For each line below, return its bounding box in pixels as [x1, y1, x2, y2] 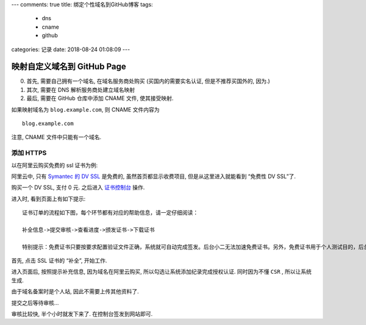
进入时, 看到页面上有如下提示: [11, 195, 86, 202]
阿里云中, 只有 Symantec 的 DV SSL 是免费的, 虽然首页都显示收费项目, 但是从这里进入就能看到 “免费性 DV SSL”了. [11, 173, 296, 180]
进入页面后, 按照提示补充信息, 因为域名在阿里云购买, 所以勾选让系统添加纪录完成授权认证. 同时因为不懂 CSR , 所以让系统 [11, 268, 312, 276]
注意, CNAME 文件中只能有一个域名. [11, 134, 102, 141]
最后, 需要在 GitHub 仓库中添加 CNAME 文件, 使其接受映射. [26, 95, 174, 102]
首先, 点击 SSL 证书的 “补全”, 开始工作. [11, 257, 107, 265]
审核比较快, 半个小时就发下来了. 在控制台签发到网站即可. [11, 310, 152, 318]
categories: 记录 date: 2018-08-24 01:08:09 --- [11, 46, 131, 53]
